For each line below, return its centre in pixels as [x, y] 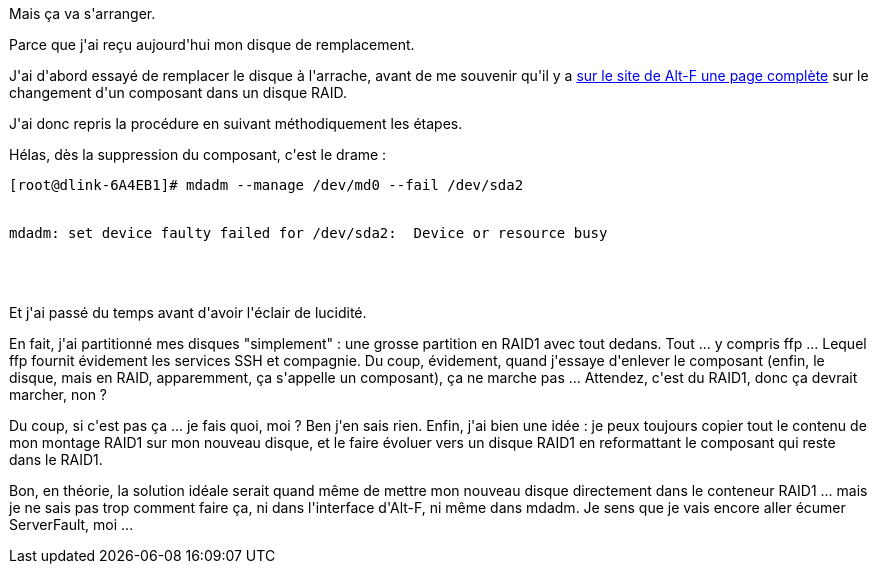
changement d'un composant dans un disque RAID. [178, 92]
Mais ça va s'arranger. [82, 13]
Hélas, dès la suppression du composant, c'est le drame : [198, 154]
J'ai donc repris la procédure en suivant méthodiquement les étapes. [236, 123]
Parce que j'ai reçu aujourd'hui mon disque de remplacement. [212, 44]
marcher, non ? [58, 394]
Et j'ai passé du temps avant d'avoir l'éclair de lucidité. [188, 312]
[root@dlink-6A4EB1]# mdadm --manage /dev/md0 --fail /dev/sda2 [266, 185]
